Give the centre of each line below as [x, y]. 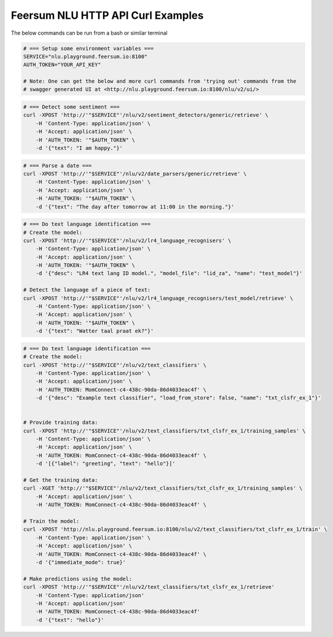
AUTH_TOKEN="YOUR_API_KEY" [62, 65]
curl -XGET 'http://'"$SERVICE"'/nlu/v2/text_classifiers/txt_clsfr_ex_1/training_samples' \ [163, 488]
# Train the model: [51, 521]
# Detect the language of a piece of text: [87, 290]
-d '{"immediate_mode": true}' [81, 562]
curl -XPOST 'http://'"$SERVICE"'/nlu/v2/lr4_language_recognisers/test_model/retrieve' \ [158, 298]
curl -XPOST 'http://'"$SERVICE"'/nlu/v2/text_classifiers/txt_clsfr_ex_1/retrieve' [149, 587]
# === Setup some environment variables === [89, 48]
